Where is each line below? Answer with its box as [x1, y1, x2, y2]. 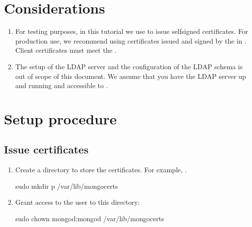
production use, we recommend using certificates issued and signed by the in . [15, 35, 247, 45]
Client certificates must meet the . [15, 45, 117, 55]
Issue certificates [4, 142, 89, 157]
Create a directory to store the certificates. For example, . [15, 165, 187, 175]
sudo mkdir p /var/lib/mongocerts [15, 181, 118, 191]
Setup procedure [4, 108, 117, 128]
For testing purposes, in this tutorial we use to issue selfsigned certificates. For [15, 26, 248, 36]
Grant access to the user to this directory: [15, 197, 140, 207]
